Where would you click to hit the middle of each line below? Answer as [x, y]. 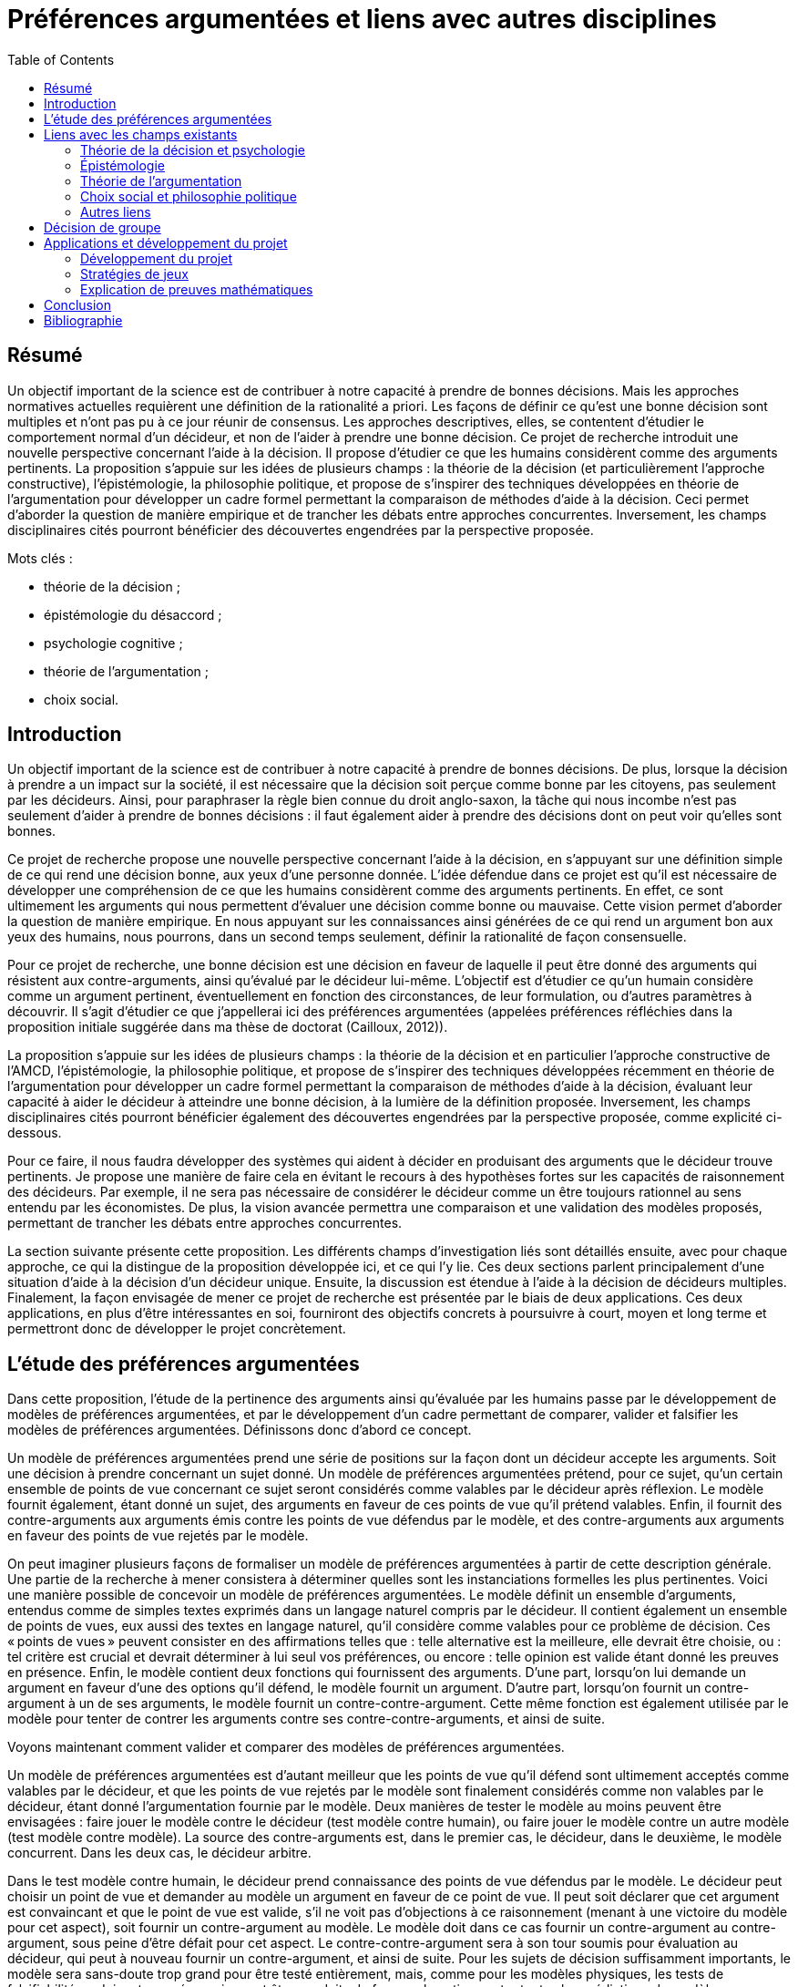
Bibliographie [83, 320]
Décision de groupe [102, 227]
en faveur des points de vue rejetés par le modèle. [158, 1536]
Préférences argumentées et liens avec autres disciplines [362, 19]
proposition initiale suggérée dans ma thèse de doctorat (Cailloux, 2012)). [228, 1027]
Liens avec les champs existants [141, 134]
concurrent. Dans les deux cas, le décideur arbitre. [159, 1853]
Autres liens [116, 211]
